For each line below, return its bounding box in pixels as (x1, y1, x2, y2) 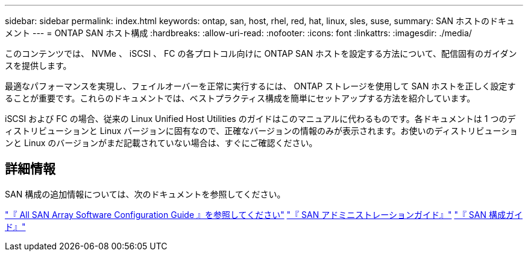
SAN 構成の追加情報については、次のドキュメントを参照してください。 (5, 188, 286, 199)
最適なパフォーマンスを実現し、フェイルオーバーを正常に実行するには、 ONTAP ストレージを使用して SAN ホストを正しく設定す (5, 81, 516, 91)
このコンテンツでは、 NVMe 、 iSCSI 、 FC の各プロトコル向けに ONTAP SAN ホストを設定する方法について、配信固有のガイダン (5, 48, 517, 59)
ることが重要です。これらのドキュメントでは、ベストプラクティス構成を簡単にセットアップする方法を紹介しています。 (5, 93, 476, 103)
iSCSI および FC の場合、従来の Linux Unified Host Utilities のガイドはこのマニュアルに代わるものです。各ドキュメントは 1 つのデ (5, 114, 516, 124)
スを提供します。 (5, 60, 72, 71)
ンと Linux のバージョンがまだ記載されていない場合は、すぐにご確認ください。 (5, 138, 318, 148)
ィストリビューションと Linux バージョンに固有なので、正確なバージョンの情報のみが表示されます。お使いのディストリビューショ (5, 126, 518, 136)
